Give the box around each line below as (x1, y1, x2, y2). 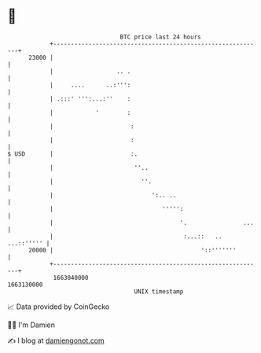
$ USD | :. (7, 149, 138, 158)
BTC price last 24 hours (119, 33, 201, 41)
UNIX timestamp (134, 287, 184, 296)
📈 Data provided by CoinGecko (7, 302, 110, 311)
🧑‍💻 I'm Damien (7, 320, 56, 329)
